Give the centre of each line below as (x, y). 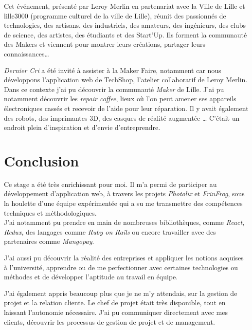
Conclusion (42, 160)
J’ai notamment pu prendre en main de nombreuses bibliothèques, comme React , (124, 222)
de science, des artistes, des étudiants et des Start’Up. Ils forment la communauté (126, 34)
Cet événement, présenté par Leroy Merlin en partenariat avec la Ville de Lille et (125, 6)
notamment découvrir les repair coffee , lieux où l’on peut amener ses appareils (120, 99)
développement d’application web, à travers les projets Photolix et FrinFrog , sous (124, 193)
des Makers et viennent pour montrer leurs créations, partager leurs (105, 44)
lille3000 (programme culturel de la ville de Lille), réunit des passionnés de (115, 15)
